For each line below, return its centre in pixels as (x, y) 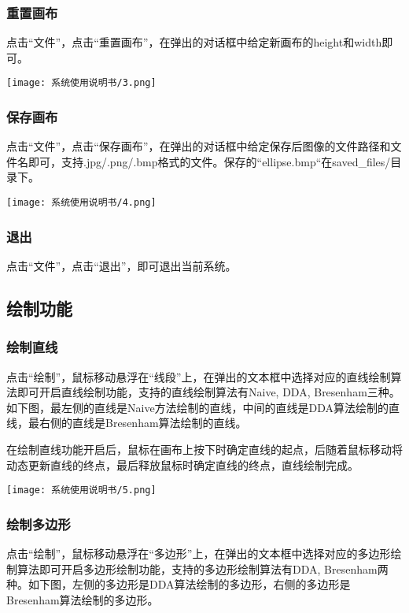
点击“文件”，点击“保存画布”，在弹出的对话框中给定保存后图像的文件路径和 (199, 146)
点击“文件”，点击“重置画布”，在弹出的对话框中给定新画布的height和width (194, 42)
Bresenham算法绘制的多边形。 (83, 599)
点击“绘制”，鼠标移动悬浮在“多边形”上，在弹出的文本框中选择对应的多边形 (199, 553)
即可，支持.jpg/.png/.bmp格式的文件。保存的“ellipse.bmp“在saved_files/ (209, 161)
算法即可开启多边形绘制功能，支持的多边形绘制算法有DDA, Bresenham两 (203, 568)
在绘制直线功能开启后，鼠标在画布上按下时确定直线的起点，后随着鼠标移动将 (204, 449)
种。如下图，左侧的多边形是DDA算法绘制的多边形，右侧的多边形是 (179, 584)
